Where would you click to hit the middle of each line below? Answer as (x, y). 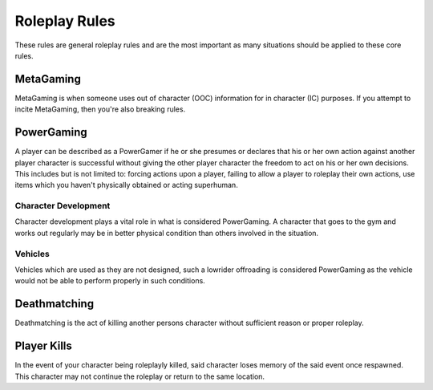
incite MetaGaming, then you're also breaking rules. (100, 109)
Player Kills (43, 346)
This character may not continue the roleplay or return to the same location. (140, 376)
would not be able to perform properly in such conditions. (110, 281)
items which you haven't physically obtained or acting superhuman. (126, 185)
